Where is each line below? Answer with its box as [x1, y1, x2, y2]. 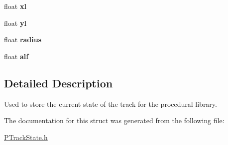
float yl [4, 17, 26, 28]
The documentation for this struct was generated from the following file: [4, 115, 225, 126]
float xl [4, 1, 26, 11]
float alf [4, 51, 29, 61]
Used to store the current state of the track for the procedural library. [4, 98, 217, 109]
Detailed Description [4, 75, 113, 90]
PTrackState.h [4, 132, 48, 142]
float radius [4, 34, 42, 45]
